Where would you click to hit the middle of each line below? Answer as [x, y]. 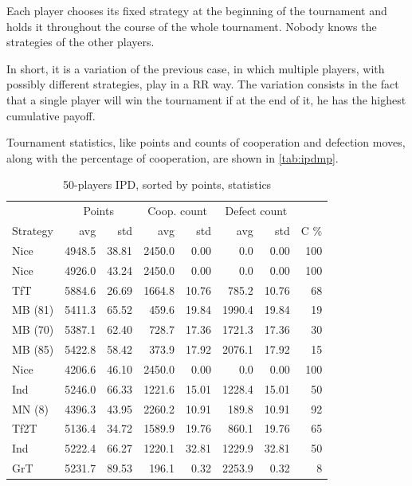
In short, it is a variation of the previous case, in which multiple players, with [196, 68]
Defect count [256, 211]
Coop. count [177, 211]
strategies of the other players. [80, 42]
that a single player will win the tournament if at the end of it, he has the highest [206, 99]
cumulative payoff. [51, 115]
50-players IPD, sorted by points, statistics [167, 184]
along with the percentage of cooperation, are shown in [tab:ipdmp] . [173, 157]
